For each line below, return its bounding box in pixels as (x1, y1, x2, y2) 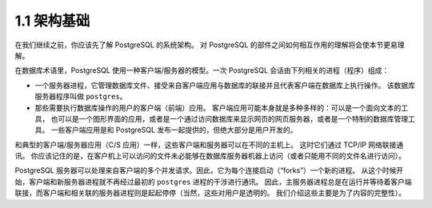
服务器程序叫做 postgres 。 (34, 92, 127, 102)
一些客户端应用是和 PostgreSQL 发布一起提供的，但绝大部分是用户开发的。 (50, 125, 298, 135)
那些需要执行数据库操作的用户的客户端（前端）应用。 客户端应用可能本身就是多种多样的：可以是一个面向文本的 (34, 102, 402, 112)
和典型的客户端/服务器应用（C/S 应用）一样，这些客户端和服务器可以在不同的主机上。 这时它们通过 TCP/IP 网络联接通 (14, 140, 404, 150)
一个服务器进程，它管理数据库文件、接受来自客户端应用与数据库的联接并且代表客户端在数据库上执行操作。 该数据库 (34, 80, 415, 90)
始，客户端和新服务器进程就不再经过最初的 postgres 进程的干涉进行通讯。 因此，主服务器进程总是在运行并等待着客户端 (14, 177, 412, 186)
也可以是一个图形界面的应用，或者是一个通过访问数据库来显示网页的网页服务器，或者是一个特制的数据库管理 (50, 114, 408, 123)
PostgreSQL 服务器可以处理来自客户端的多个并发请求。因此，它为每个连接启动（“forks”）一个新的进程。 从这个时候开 (14, 166, 404, 175)
